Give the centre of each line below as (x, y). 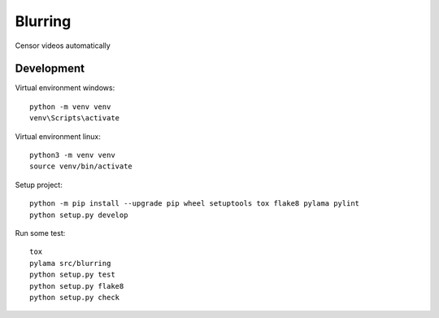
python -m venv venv (70, 107)
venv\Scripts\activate (75, 118)
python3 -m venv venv (72, 155)
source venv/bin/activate (81, 166)
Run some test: (40, 233)
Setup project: (39, 185)
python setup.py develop (79, 215)
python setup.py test (72, 275)
